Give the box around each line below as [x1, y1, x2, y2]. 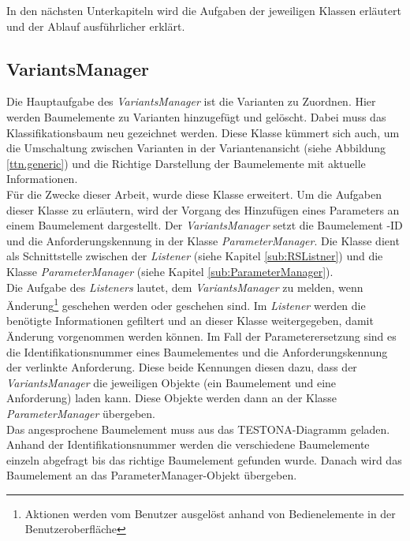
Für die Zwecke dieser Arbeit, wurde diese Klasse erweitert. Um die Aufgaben [6, 185, 382, 202]
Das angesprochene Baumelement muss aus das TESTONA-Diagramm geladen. [6, 420, 390, 437]
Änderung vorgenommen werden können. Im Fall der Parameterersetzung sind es [6, 327, 397, 344]
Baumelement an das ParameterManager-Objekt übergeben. [6, 467, 297, 483]
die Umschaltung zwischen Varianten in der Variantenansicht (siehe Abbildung [6, 140, 386, 156]
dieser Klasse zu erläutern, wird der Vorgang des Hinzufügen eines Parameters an [6, 201, 400, 218]
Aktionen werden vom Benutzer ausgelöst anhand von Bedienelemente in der [24, 505, 396, 521]
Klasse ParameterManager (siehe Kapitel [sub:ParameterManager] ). [6, 263, 334, 279]
